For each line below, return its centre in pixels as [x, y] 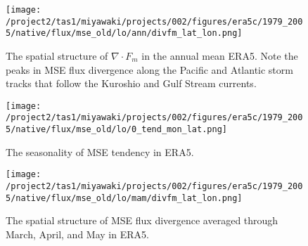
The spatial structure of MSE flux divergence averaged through [142, 220]
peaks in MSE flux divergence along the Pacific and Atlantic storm [149, 69]
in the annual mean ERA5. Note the [220, 55]
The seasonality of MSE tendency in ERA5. [100, 151]
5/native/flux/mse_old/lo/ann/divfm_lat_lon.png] [124, 33]
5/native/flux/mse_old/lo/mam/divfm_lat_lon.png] [124, 198]
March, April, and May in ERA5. [77, 234]
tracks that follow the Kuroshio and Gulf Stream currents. [131, 83]
